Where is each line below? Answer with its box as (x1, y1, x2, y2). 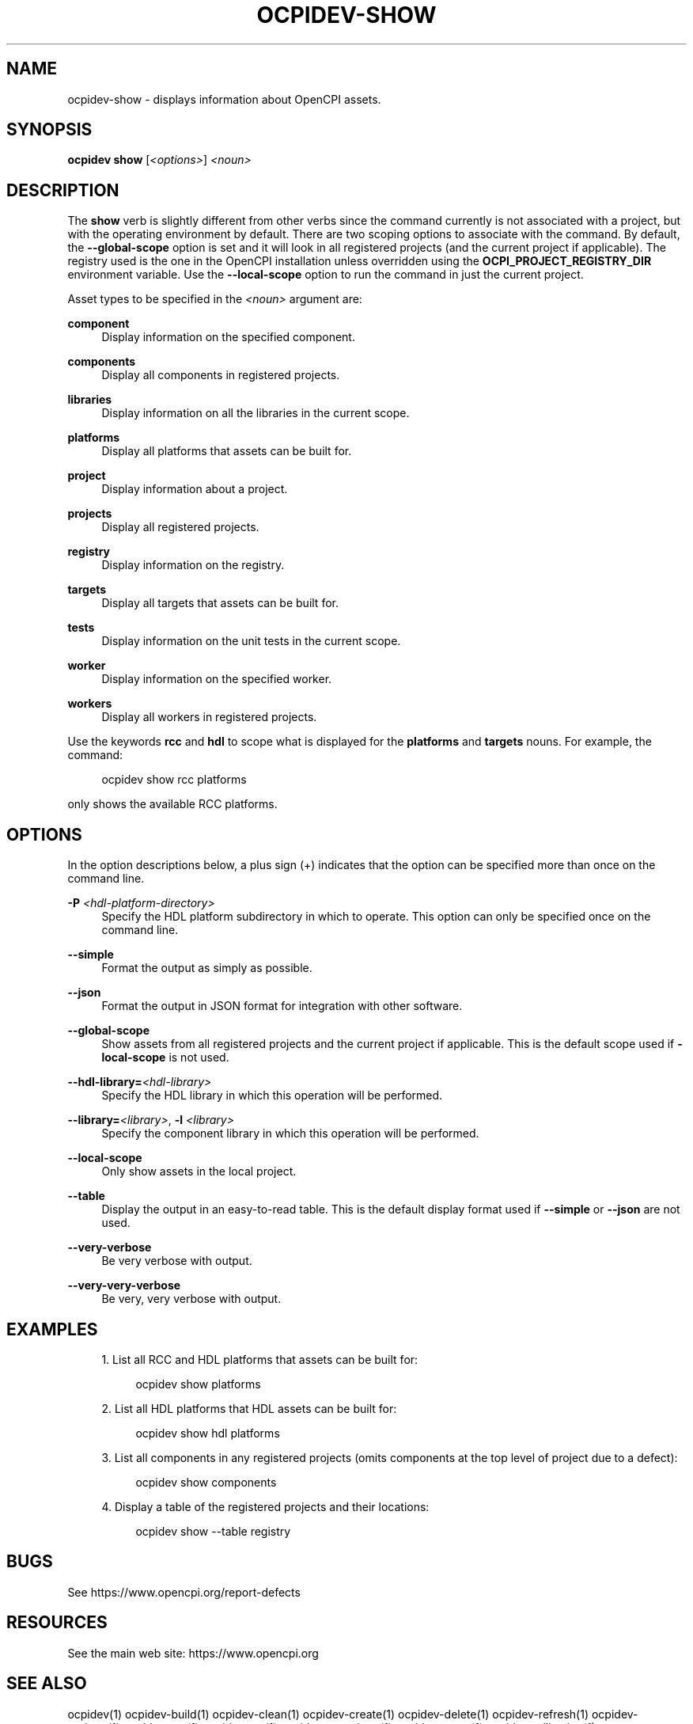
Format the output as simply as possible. (101, 961, 312, 975)
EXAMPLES (6, 1319, 98, 1339)
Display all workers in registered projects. (101, 710, 317, 724)
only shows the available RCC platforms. (67, 797, 278, 811)
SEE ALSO (6, 1673, 87, 1694)
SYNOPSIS (6, 120, 93, 140)
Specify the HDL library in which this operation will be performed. (101, 1088, 443, 1103)
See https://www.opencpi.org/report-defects (67, 1585, 301, 1599)
